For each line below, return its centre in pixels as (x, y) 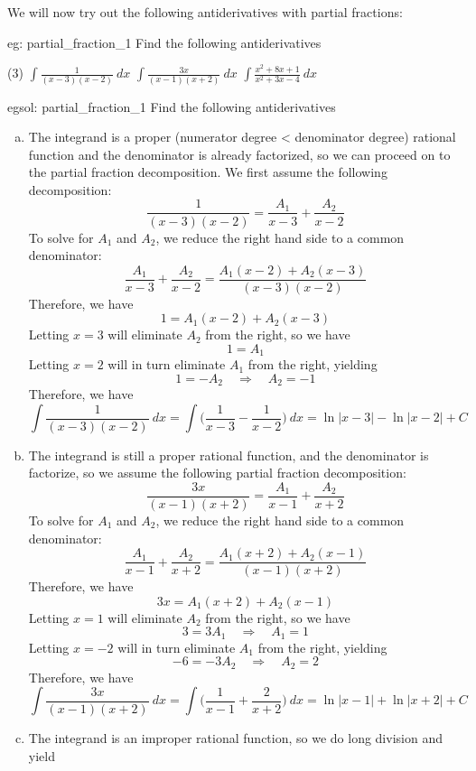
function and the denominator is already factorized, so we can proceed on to (239, 154)
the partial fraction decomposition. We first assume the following (208, 172)
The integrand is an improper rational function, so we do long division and (235, 738)
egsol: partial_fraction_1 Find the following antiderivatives (172, 106)
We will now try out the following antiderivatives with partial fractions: (205, 12)
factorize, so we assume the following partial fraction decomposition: (217, 473)
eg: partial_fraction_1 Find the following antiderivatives (164, 42)
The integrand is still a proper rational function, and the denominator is (229, 455)
